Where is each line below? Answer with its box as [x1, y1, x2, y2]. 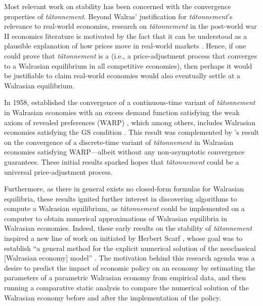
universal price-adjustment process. [4, 166, 113, 177]
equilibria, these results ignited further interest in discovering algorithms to [4, 193, 237, 203]
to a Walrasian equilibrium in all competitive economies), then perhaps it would [4, 60, 252, 71]
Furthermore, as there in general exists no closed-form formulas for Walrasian [4, 183, 244, 194]
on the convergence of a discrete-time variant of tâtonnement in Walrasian [4, 136, 234, 147]
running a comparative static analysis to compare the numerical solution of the [4, 282, 249, 293]
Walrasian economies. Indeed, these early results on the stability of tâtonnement [4, 223, 252, 233]
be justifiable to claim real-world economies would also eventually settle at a [4, 70, 241, 81]
